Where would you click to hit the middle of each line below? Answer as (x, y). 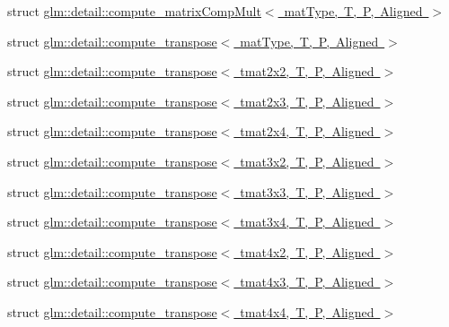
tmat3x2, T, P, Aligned (307, 161)
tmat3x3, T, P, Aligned (307, 191)
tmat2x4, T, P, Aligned (307, 131)
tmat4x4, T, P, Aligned (307, 311)
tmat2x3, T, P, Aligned (307, 101)
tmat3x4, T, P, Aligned (307, 222)
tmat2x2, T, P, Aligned (307, 71)
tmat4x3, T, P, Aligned (307, 282)
